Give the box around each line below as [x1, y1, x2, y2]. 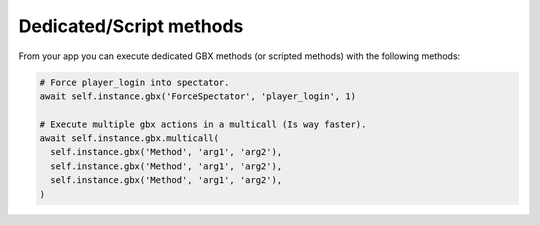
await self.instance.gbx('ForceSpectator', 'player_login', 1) [39, 90, 357, 102]
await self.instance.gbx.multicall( [39, 133, 220, 144]
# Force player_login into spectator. [39, 76, 230, 88]
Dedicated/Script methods [18, 15, 244, 37]
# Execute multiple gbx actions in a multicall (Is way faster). [39, 118, 367, 130]
